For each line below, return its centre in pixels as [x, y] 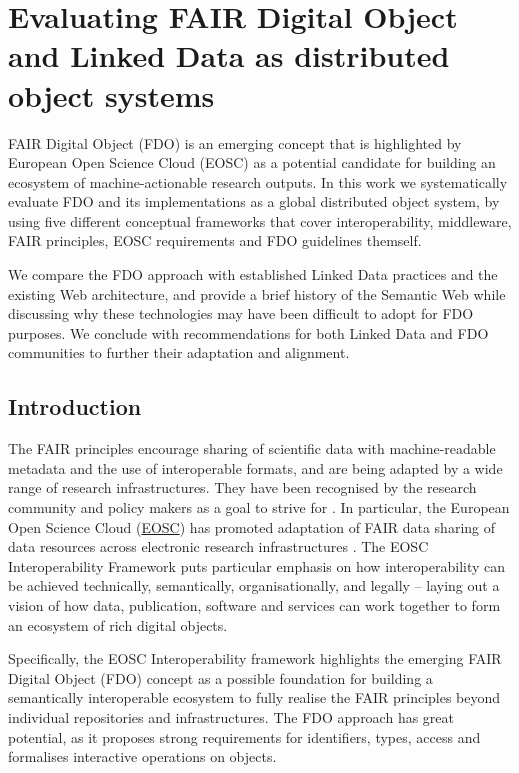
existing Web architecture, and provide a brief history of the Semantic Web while [257, 293]
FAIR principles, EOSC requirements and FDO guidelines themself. [215, 240]
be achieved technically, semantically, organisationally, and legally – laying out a [254, 585]
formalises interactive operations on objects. [142, 756]
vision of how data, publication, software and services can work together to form [254, 604]
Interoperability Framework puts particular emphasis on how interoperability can [257, 565]
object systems [111, 94]
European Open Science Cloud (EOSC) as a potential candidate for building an [252, 162]
